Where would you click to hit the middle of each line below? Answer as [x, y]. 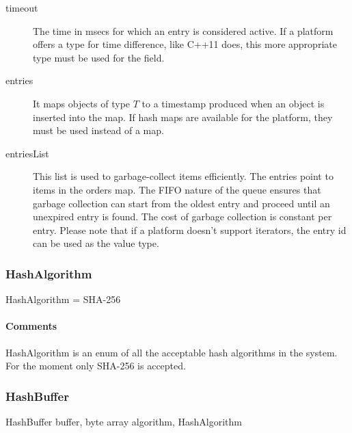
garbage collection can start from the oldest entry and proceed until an [181, 203]
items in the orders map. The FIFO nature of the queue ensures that [177, 189]
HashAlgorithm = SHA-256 [63, 299]
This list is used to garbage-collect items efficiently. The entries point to [183, 176]
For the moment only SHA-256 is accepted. [96, 366]
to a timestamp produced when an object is [233, 103]
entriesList [27, 153]
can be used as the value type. [96, 243]
